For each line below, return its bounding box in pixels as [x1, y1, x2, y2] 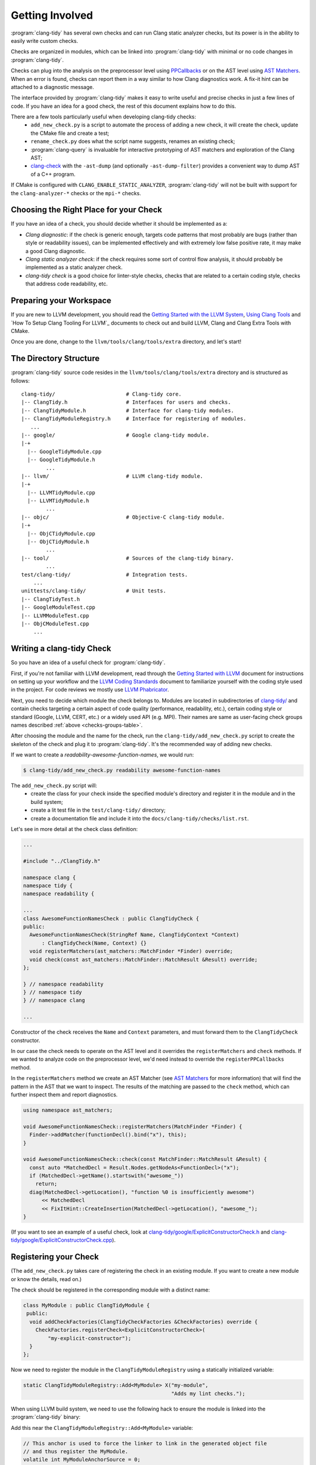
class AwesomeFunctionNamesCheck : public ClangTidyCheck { [23, 915, 200, 922]
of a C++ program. [30, 171, 76, 178]
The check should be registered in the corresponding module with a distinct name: [11, 1286, 210, 1293]
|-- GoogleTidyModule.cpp [27, 448, 102, 455]
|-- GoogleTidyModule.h [27, 456, 96, 463]
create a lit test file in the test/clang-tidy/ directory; [30, 806, 166, 814]
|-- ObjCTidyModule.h [27, 539, 90, 545]
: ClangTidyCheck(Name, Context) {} [42, 939, 147, 946]
